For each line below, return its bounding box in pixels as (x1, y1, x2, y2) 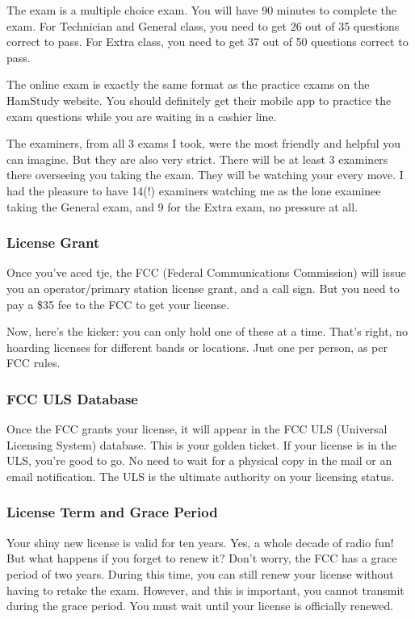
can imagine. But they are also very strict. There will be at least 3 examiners (6, 150, 388, 167)
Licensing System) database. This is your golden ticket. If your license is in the (6, 436, 396, 453)
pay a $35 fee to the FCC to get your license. (6, 295, 229, 312)
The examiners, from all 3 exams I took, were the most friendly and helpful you (6, 135, 401, 152)
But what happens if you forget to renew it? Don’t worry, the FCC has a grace (6, 550, 397, 567)
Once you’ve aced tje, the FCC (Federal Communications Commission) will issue (6, 264, 406, 281)
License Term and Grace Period (6, 502, 218, 522)
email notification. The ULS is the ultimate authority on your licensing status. (6, 467, 395, 484)
